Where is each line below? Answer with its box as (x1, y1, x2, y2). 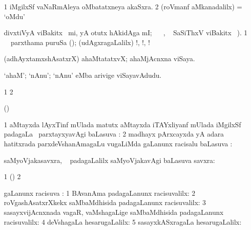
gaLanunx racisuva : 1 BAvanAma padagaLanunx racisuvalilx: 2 (4, 187, 195, 198)
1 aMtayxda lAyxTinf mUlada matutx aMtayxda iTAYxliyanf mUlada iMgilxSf (4, 119, 241, 129)
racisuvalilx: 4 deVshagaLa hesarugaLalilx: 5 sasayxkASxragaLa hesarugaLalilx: (4, 216, 242, 227)
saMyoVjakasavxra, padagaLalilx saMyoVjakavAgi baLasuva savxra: (4, 155, 215, 165)
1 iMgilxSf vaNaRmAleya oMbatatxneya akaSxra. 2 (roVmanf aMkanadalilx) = (4, 1, 243, 11)
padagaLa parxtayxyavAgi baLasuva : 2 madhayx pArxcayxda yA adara (4, 129, 224, 139)
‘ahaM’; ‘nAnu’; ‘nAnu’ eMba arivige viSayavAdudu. (4, 69, 162, 80)
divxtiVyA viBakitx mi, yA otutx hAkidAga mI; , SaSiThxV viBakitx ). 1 (4, 27, 248, 38)
